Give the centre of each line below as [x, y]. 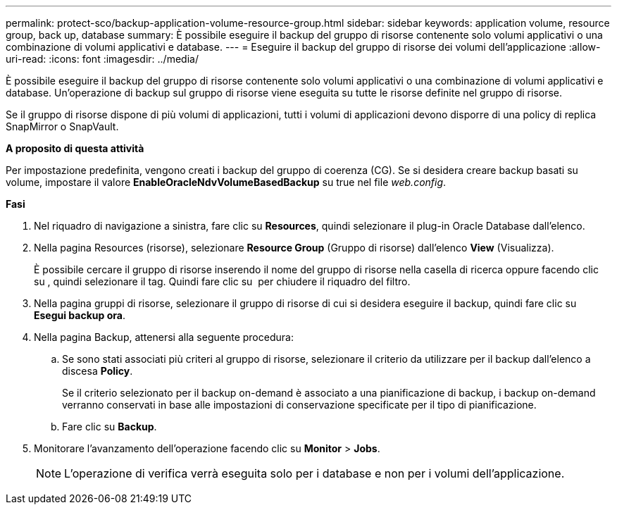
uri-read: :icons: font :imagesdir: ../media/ [102, 59]
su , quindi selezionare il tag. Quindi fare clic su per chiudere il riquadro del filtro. [222, 281]
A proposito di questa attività [75, 148]
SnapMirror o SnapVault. [62, 126]
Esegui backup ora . [80, 315]
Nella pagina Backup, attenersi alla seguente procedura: [164, 337]
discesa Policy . [98, 371]
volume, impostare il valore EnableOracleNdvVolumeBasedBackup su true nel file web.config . [226, 182]
